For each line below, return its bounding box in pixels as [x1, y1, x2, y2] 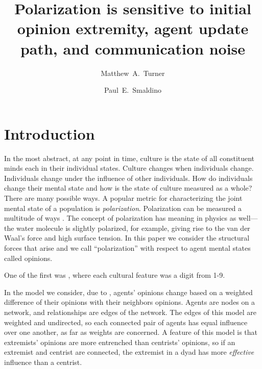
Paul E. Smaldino [104, 85, 162, 95]
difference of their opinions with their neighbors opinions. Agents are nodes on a [4, 297, 255, 307]
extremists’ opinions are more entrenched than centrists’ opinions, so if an [4, 336, 235, 347]
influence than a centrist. [4, 356, 82, 367]
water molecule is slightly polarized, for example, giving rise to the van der [16, 222, 250, 233]
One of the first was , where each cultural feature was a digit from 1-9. [4, 270, 225, 280]
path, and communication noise [20, 38, 246, 59]
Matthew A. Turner [101, 67, 165, 78]
